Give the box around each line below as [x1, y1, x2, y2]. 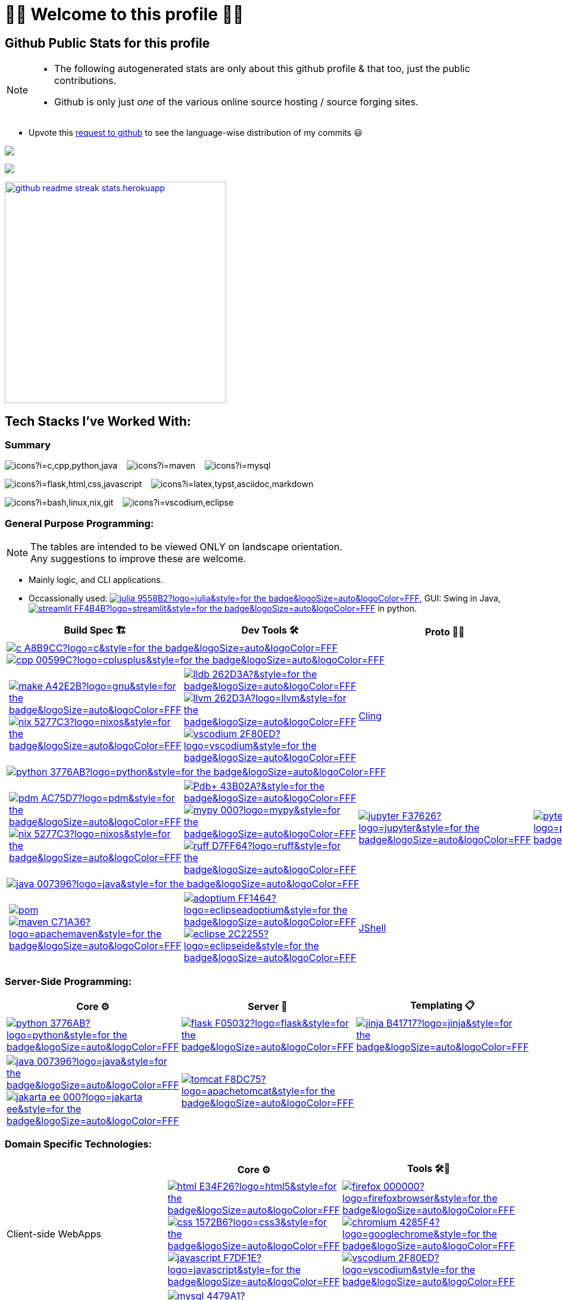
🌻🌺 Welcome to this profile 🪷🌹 [5, 4, 244, 24]
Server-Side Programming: [5, 975, 132, 987]
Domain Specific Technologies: [5, 1138, 152, 1151]
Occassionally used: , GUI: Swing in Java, [29, 593, 501, 604]
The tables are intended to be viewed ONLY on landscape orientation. [30, 541, 342, 553]
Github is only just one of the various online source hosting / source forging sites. [54, 96, 419, 108]
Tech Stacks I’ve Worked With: [5, 413, 191, 429]
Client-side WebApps [7, 1227, 102, 1240]
